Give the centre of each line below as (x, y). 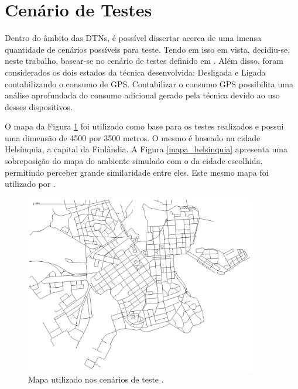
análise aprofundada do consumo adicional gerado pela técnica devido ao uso (142, 95)
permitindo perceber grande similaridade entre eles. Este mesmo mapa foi (137, 172)
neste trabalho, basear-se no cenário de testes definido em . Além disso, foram (144, 61)
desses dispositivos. (39, 106)
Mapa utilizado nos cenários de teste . (96, 379)
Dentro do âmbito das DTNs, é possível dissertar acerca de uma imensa (133, 38)
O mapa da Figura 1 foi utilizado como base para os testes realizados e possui (144, 126)
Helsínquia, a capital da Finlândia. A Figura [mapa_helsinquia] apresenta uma (146, 149)
